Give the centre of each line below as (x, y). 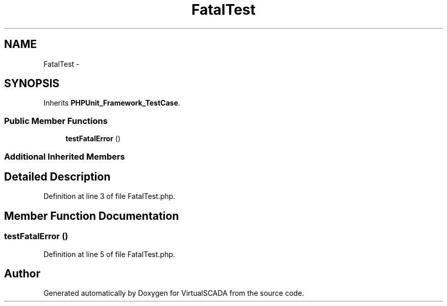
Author (22, 274)
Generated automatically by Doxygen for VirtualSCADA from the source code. (174, 293)
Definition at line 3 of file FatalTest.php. (109, 196)
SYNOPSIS (32, 84)
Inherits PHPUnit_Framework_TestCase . (112, 103)
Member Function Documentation (92, 216)
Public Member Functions (56, 121)
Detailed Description (57, 176)
